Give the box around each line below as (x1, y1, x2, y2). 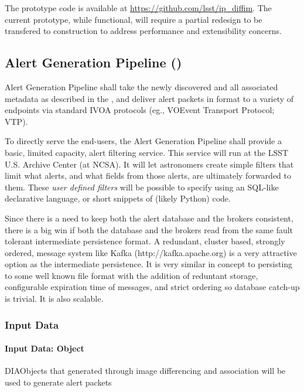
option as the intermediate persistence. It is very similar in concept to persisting (5, 258, 293, 270)
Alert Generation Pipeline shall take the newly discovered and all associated (5, 80, 278, 93)
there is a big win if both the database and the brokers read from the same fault (5, 223, 293, 236)
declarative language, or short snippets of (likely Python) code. (5, 192, 231, 204)
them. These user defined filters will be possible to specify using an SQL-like (5, 180, 279, 193)
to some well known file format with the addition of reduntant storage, (5, 269, 258, 281)
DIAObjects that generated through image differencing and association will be (5, 364, 286, 377)
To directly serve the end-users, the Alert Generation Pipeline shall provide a (5, 135, 282, 147)
